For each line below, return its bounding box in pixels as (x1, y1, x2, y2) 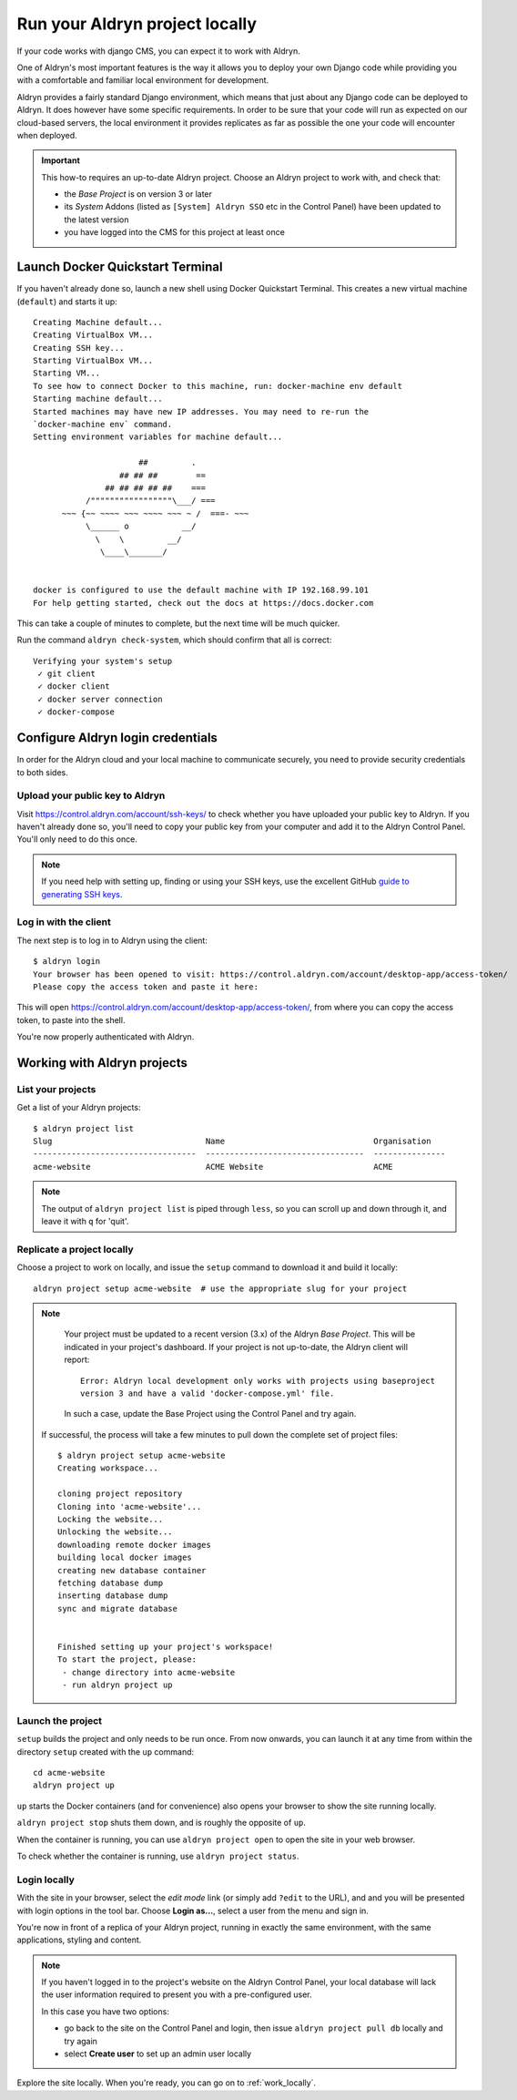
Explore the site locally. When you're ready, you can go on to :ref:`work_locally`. (16, 2077, 317, 2088)
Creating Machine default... (33, 317, 163, 327)
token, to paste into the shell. (16, 1014, 126, 1025)
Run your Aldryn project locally (16, 14, 258, 34)
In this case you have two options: (41, 2005, 170, 2017)
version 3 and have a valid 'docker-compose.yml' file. (80, 1388, 335, 1398)
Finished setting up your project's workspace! (57, 1641, 274, 1652)
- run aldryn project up (62, 1680, 173, 1690)
